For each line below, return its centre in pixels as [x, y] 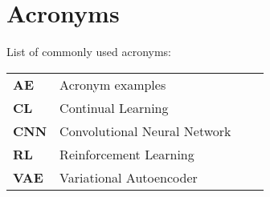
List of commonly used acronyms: [89, 52]
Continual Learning [114, 107]
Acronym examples [113, 84]
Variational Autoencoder [129, 177]
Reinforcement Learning [127, 154]
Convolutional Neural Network [145, 131]
